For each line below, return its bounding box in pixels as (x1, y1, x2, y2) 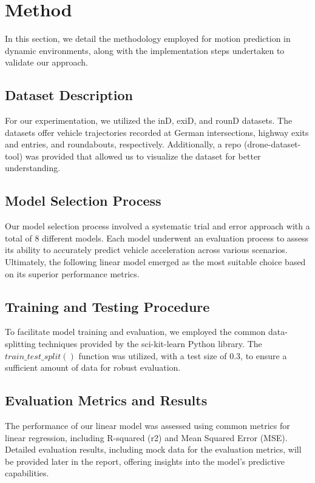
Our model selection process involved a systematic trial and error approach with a (5, 220, 310, 232)
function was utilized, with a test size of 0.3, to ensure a (78, 349, 287, 362)
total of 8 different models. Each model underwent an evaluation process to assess (5, 231, 309, 244)
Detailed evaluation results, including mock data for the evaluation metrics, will (5, 443, 302, 456)
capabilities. (5, 467, 49, 479)
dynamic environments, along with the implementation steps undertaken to (5, 44, 285, 56)
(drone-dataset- (244, 138, 301, 150)
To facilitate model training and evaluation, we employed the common (5, 325, 266, 338)
